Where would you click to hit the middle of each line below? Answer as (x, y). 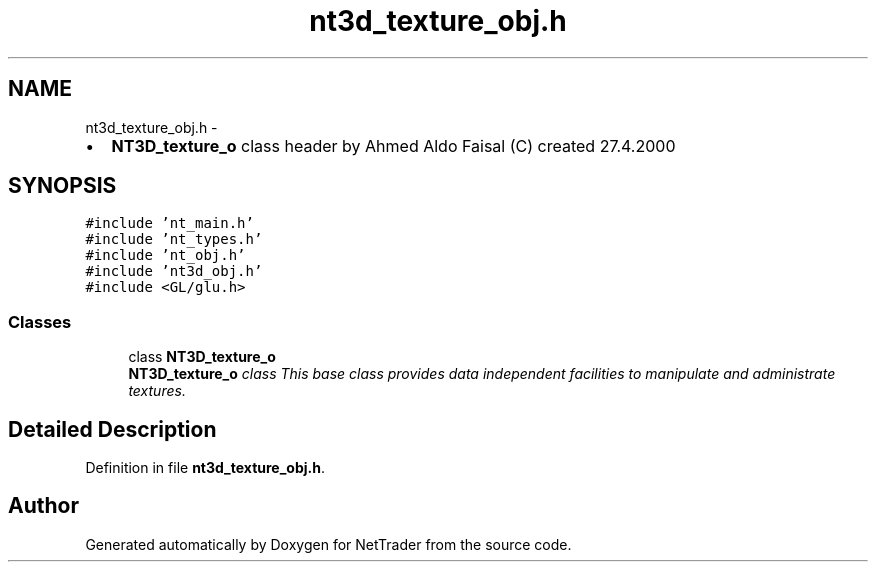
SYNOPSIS (62, 186)
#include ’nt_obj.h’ (165, 255)
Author (43, 506)
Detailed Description (112, 429)
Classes (40, 321)
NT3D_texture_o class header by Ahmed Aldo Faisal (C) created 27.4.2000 (393, 145)
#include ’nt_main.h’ (169, 223)
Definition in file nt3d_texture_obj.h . (205, 468)
